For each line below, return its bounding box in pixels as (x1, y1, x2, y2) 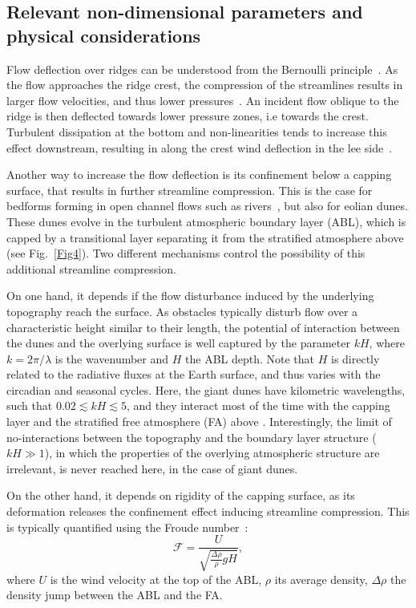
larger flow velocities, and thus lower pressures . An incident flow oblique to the (6, 91, 399, 108)
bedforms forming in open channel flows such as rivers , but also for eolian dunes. (6, 197, 408, 214)
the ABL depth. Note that (185, 350, 315, 367)
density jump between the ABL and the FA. (6, 586, 223, 603)
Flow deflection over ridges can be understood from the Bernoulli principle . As (6, 60, 398, 77)
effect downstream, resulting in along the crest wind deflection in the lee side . (6, 139, 393, 156)
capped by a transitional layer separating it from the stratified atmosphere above (6, 229, 404, 245)
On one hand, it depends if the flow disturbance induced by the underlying (6, 287, 374, 304)
